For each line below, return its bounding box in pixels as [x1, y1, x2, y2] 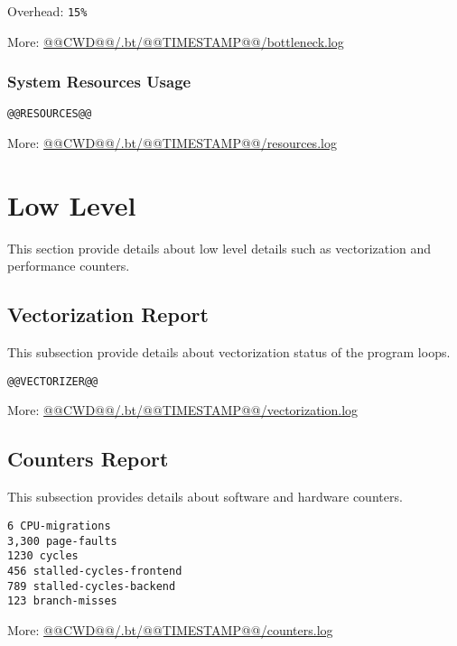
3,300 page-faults [7, 534, 117, 548]
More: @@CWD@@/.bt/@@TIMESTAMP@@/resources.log [7, 134, 337, 152]
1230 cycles [7, 549, 79, 563]
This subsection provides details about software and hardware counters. [7, 487, 403, 506]
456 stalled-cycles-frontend [7, 564, 182, 577]
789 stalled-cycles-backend [7, 579, 176, 593]
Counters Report [7, 445, 169, 473]
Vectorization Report [7, 300, 209, 328]
